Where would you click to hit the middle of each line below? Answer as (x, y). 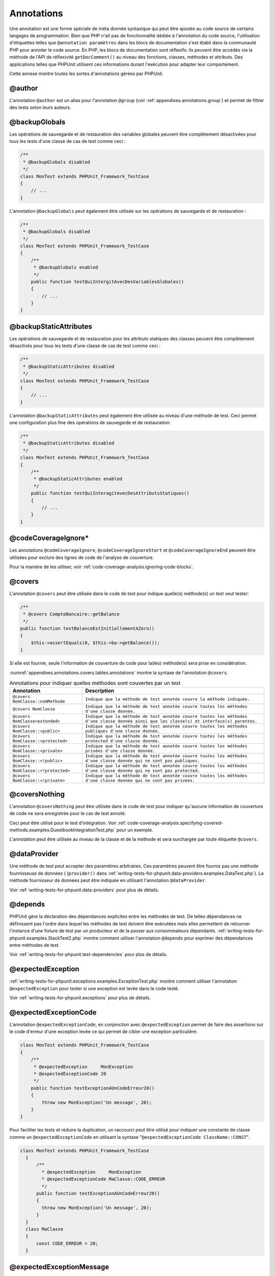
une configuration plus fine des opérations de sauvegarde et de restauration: (90, 423)
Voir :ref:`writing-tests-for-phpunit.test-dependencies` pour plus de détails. (89, 954)
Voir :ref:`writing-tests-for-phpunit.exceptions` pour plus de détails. (80, 998)
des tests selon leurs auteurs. (40, 108)
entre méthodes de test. (35, 945)
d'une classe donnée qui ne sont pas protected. (143, 771)
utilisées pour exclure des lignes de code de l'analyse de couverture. (82, 557)
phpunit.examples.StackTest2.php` (46, 938)
